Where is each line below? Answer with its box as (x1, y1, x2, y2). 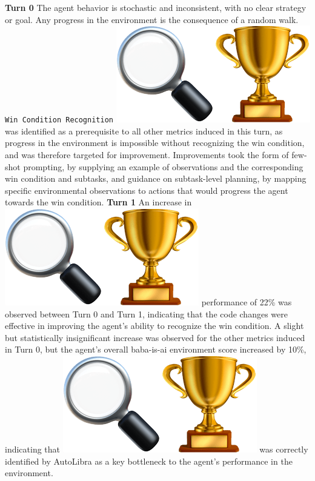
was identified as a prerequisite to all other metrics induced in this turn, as (5, 124, 283, 137)
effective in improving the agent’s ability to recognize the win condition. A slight (5, 319, 304, 332)
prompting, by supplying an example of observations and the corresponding (23, 160, 303, 173)
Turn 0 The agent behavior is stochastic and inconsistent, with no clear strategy (5, 1, 307, 13)
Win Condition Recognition (5, 116, 113, 125)
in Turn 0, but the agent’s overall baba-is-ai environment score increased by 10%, (5, 343, 307, 356)
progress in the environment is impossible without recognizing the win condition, (5, 136, 305, 149)
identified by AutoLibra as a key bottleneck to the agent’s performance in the (5, 454, 293, 467)
